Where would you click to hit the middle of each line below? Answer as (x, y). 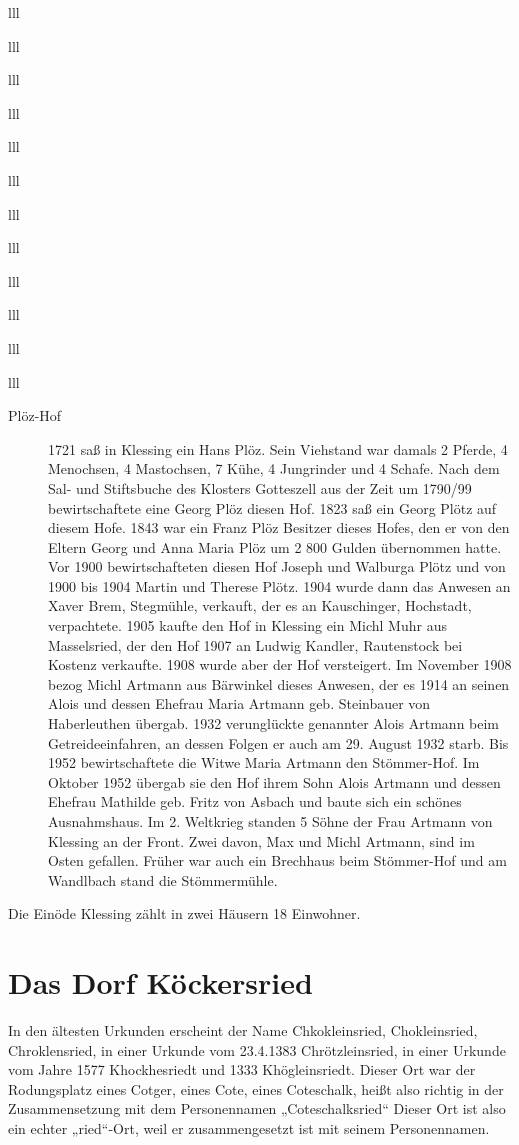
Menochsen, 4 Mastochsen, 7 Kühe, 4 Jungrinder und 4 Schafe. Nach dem (274, 468)
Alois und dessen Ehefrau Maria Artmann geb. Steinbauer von (239, 703)
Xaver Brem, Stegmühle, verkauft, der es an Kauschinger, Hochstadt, (260, 605)
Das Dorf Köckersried (160, 982)
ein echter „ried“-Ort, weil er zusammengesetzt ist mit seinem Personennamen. (249, 1128)
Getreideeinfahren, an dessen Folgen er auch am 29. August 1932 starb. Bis (278, 742)
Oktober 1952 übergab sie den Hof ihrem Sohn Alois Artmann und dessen (274, 781)
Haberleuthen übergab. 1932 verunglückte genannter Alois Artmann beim (274, 723)
